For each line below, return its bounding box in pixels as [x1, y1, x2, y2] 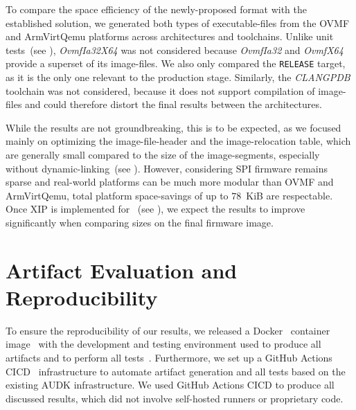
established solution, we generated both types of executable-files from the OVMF [6, 15, 350, 30]
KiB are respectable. [246, 188, 333, 202]
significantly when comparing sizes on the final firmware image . [6, 215, 274, 229]
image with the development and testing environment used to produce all [6, 337, 321, 351]
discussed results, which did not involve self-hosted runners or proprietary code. [6, 391, 344, 405]
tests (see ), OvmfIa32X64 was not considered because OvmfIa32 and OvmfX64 [6, 42, 344, 57]
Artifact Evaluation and [6, 256, 238, 284]
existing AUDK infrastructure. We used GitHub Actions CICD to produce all [6, 377, 335, 392]
